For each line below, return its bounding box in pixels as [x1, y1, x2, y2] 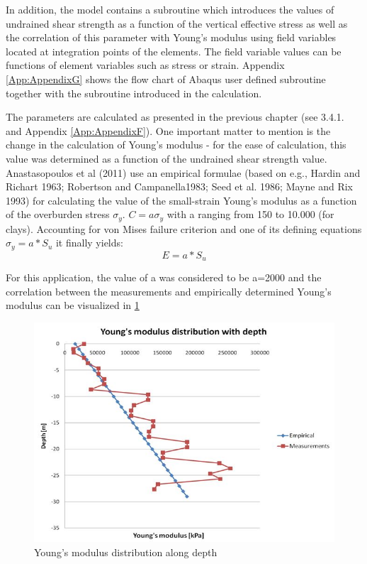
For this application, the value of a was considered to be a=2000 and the [6, 270, 322, 285]
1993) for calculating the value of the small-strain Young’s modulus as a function [6, 192, 357, 207]
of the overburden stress [6, 207, 110, 222]
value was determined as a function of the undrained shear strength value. [6, 151, 327, 166]
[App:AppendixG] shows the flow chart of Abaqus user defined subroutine [6, 71, 326, 86]
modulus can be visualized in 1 [6, 298, 140, 313]
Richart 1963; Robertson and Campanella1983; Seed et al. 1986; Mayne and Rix [6, 179, 353, 194]
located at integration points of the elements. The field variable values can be [6, 43, 341, 58]
